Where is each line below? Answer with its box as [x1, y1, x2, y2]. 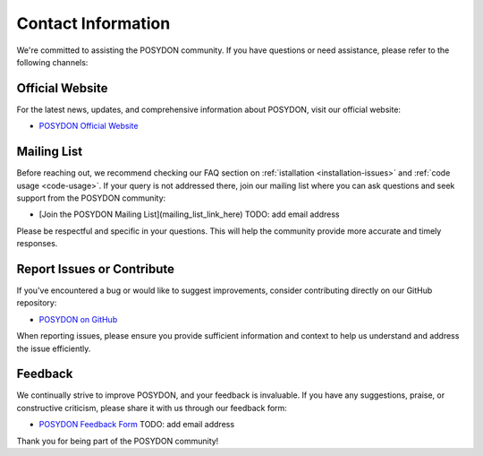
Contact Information [16, 13, 171, 33]
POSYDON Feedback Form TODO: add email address [38, 419, 235, 430]
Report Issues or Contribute [16, 261, 174, 277]
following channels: [16, 56, 89, 67]
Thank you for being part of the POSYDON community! [16, 435, 219, 446]
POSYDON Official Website [38, 121, 139, 132]
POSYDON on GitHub [38, 314, 118, 324]
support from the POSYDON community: [16, 193, 166, 203]
